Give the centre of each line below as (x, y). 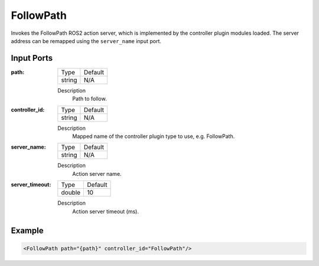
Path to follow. (89, 99)
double (71, 193)
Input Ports (32, 58)
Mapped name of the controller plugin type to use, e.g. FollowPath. (154, 136)
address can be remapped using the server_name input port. (86, 41)
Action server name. (97, 173)
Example (27, 231)
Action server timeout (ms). (105, 211)
